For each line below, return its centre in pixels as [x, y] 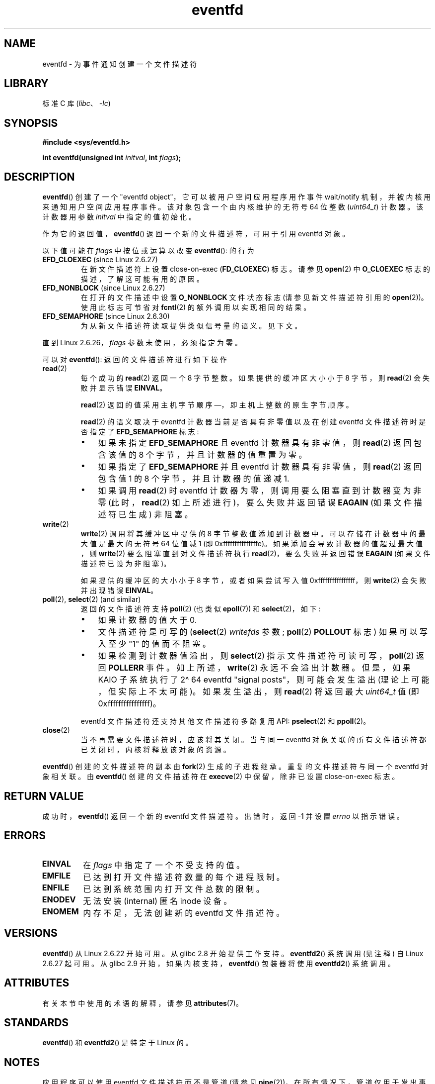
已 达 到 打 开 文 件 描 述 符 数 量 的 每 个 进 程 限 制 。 [184, 877]
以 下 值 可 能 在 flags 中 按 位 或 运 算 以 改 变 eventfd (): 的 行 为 [148, 251]
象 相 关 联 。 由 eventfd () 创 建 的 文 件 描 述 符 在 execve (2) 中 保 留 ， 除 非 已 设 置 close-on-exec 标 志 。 [221, 777]
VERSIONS [31, 933]
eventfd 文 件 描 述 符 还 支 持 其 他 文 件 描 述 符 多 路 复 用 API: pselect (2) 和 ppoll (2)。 [225, 721]
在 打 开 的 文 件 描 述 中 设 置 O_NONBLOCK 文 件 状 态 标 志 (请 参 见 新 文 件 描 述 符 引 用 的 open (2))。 [254, 297]
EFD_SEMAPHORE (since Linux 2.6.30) [106, 316]
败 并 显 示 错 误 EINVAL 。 [124, 388]
